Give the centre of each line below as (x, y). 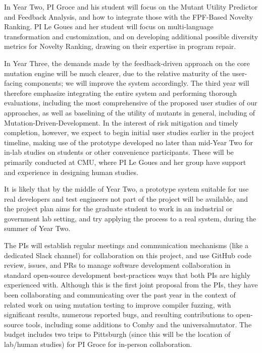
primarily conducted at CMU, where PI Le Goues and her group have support (125, 162)
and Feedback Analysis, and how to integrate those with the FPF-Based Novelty (129, 16)
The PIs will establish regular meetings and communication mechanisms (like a (126, 245)
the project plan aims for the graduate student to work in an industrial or (118, 209)
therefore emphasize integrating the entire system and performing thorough (120, 93)
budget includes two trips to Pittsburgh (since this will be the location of (117, 334)
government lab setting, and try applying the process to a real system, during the (130, 218)
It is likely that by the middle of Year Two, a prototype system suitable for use (126, 189)
